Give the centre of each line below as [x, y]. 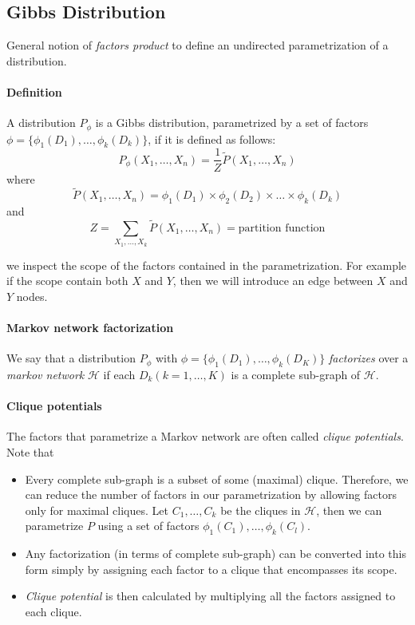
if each [119, 375]
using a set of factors [148, 526]
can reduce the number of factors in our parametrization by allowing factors [211, 494]
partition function [282, 228]
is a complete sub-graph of [296, 375]
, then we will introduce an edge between [273, 281]
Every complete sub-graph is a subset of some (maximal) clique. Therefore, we [217, 479]
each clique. [53, 611]
